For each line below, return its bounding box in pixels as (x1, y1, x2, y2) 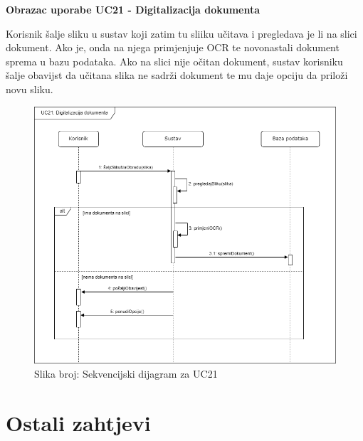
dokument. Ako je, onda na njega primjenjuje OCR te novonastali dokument (6, 40, 340, 55)
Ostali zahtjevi (6, 408, 151, 437)
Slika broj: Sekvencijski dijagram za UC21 (34, 366, 218, 381)
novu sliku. (6, 81, 53, 96)
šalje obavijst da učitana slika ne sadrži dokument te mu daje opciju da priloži (6, 68, 348, 83)
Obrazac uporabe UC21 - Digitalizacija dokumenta (6, 2, 261, 16)
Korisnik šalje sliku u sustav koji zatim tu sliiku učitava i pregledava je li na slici (6, 26, 357, 41)
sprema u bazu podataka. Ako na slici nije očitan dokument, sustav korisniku (6, 53, 343, 68)
